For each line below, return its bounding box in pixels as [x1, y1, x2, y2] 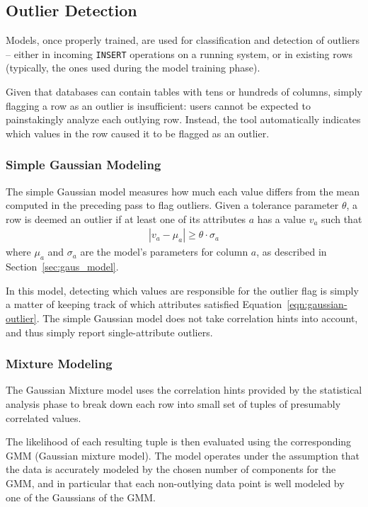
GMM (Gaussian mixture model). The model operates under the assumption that [6, 448, 360, 462]
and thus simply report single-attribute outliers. [6, 324, 213, 339]
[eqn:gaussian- [287, 297, 347, 312]
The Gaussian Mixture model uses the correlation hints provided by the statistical [6, 382, 362, 397]
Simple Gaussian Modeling [6, 156, 161, 173]
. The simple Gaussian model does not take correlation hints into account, [36, 311, 358, 326]
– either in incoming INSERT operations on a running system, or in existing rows [6, 46, 352, 61]
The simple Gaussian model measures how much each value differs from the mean [6, 183, 360, 198]
